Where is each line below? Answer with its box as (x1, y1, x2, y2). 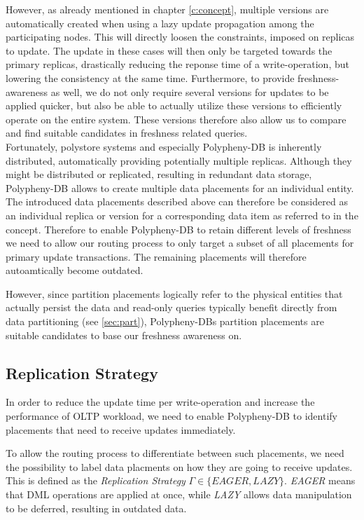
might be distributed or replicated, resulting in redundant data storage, (6, 167, 312, 182)
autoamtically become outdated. (6, 263, 143, 278)
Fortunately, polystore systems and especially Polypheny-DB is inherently (6, 139, 322, 153)
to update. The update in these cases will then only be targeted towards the (6, 43, 332, 57)
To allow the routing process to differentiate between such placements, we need (6, 446, 344, 460)
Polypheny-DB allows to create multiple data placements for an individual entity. (6, 180, 354, 195)
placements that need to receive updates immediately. (6, 422, 236, 437)
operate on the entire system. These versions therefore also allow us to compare (6, 111, 346, 126)
